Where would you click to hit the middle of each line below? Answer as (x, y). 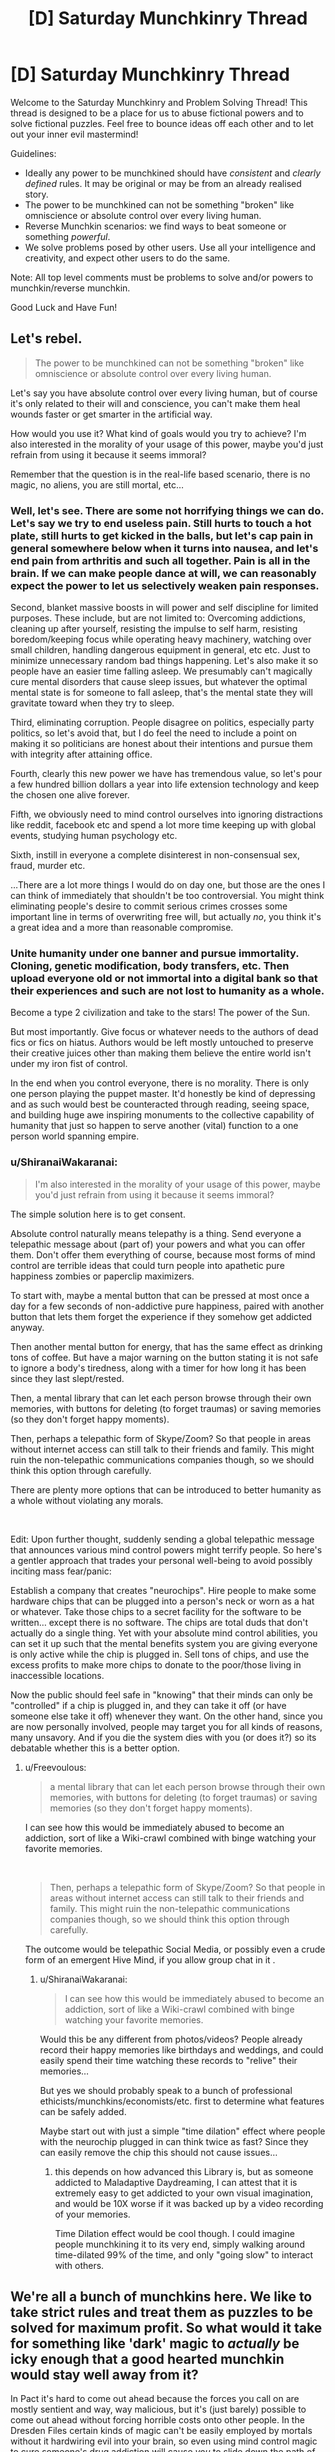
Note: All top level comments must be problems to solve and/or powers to (162, 277)
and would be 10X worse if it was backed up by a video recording (189, 2203)
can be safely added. (83, 2111)
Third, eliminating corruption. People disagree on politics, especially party (162, 723)
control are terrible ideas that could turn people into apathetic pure (147, 1265)
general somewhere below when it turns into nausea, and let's (164, 548)
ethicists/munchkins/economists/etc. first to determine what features (182, 2101)
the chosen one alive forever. (70, 795)
